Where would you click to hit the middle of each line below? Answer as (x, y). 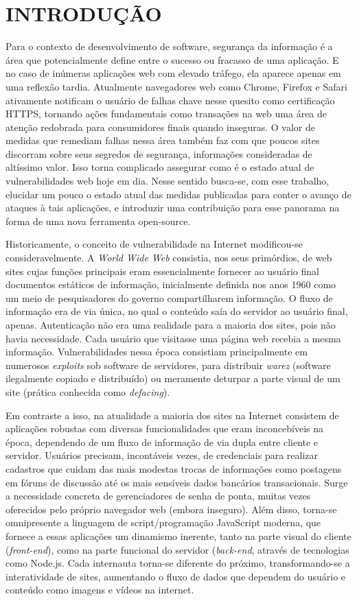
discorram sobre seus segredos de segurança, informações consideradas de (159, 153)
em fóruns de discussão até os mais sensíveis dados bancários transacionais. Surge (177, 482)
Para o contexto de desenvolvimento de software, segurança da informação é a (169, 46)
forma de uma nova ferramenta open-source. (98, 221)
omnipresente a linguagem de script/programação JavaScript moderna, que (163, 522)
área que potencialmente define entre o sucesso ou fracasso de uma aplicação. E (172, 59)
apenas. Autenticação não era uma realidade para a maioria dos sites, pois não (171, 325)
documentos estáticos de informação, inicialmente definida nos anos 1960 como (171, 284)
